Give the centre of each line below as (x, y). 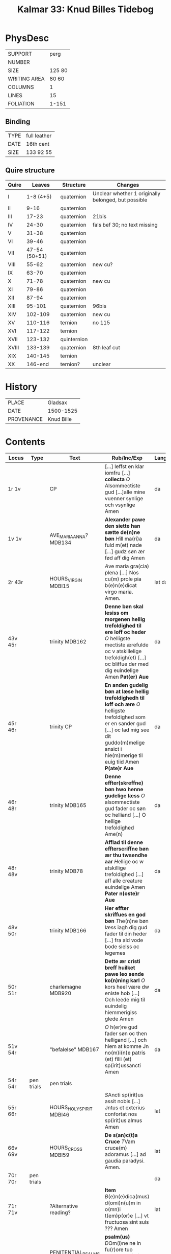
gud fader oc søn (125, 809)
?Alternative (64, 1206)
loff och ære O (122, 704)
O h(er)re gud (121, 1027)
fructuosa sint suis (127, 1222)
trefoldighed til (123, 626)
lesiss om (117, 613)
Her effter (117, 908)
